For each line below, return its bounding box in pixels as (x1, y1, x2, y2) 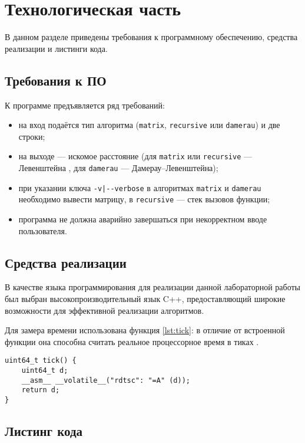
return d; (21, 386, 60, 395)
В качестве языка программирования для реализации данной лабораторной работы (5, 281, 301, 293)
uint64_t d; (21, 366, 68, 375)
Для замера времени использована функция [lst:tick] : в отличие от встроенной (5, 324, 285, 336)
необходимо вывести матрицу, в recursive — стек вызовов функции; (18, 193, 270, 205)
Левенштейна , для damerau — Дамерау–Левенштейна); (18, 162, 218, 174)
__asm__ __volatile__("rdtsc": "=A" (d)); (21, 376, 190, 385)
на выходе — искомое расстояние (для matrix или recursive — (18, 150, 252, 162)
